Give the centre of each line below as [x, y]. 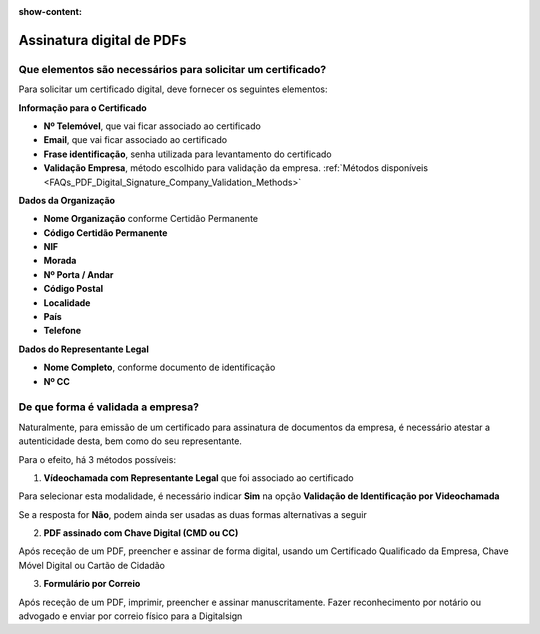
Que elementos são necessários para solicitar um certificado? [172, 69]
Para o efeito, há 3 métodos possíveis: [97, 459]
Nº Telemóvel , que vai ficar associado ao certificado [152, 126]
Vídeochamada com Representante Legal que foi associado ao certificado [198, 477]
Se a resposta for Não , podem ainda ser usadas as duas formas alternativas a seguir [192, 514]
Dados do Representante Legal [84, 349]
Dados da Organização [66, 200]
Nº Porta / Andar [78, 274]
